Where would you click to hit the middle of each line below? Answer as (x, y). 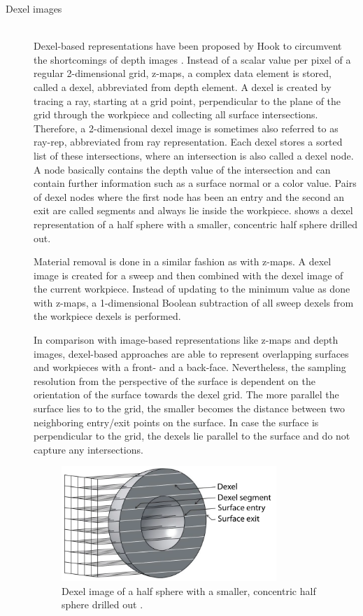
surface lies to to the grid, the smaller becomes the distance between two (189, 408)
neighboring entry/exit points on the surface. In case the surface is (176, 422)
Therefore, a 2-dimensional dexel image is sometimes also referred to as (186, 128)
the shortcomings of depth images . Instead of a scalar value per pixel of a (192, 59)
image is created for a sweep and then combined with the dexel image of (188, 275)
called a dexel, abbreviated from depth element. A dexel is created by (183, 86)
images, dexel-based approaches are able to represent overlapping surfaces (191, 353)
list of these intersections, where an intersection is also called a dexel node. (194, 155)
